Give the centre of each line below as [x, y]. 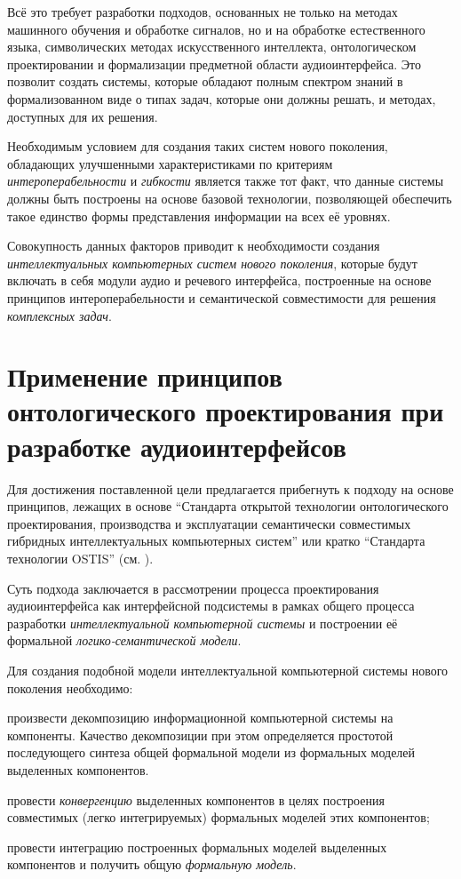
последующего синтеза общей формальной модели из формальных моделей [211, 752]
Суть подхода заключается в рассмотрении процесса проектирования [193, 588]
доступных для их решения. [83, 116]
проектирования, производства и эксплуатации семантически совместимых [209, 523]
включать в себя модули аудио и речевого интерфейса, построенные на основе [219, 280]
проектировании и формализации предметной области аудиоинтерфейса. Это [214, 64]
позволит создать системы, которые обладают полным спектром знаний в [205, 81]
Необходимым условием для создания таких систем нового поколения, [198, 146]
